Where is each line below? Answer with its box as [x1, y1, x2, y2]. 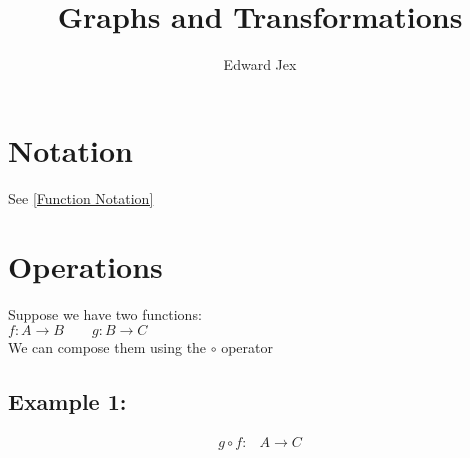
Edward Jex [223, 54, 297, 75]
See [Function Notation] [8, 187, 154, 208]
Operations [8, 246, 163, 287]
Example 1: [8, 385, 127, 416]
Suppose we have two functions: [8, 304, 202, 325]
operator [221, 336, 273, 357]
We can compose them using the [8, 336, 207, 357]
